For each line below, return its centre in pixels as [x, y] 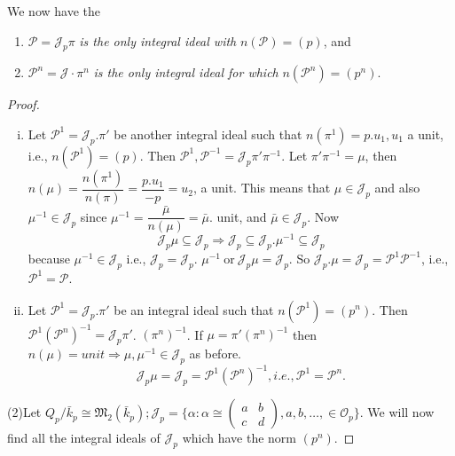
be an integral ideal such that [194, 309]
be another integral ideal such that [208, 134]
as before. [216, 354]
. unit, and [238, 216]
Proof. [24, 104]
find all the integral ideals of [84, 438]
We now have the [54, 11]
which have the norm [239, 438]
